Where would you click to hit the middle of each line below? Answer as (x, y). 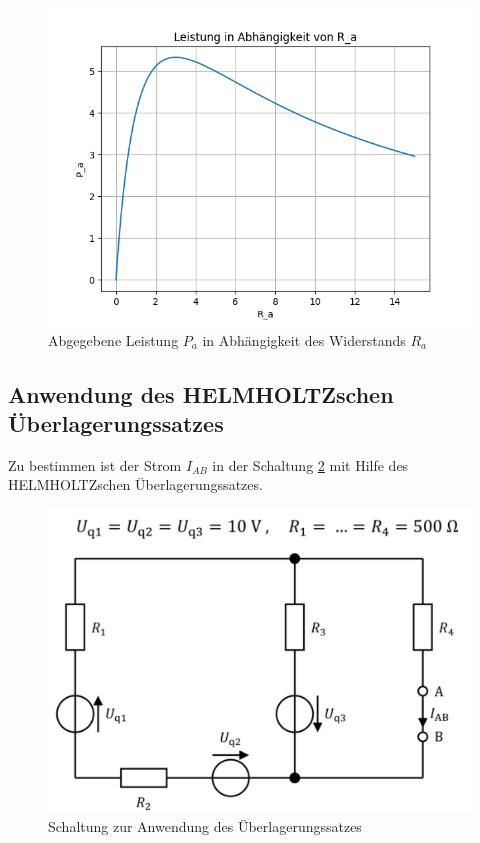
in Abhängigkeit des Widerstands (304, 339)
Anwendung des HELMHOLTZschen (201, 393)
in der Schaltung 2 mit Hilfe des (310, 464)
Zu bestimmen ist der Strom (95, 464)
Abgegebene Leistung (113, 339)
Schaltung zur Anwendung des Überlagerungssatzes (205, 826)
